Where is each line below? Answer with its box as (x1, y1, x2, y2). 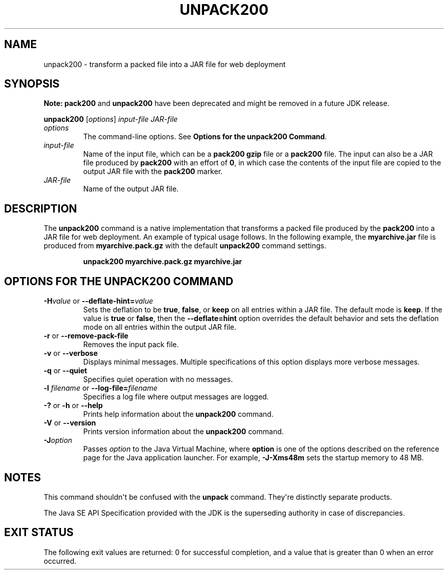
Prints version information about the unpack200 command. (83, 427, 284, 436)
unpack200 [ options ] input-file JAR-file (43, 115, 178, 124)
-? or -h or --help (43, 401, 103, 410)
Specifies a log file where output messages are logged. (83, 392, 269, 401)
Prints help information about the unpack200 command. (83, 410, 274, 419)
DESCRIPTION (4, 202, 77, 215)
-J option (43, 436, 73, 445)
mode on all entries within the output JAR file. (83, 323, 236, 332)
